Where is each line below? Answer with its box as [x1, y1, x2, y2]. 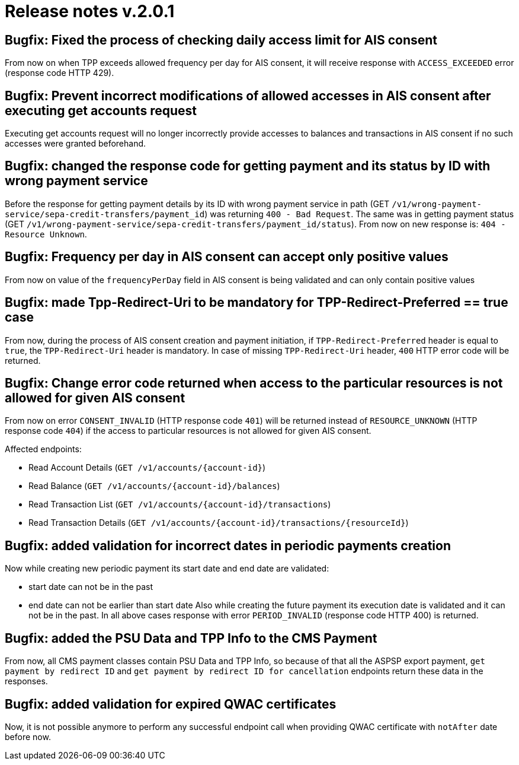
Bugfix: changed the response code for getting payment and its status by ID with [5, 158, 491, 174]
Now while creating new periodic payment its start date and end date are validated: [5, 563, 329, 574]
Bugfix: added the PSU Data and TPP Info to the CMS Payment [5, 630, 377, 646]
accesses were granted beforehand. [5, 138, 146, 149]
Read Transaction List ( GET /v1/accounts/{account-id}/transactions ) [28, 499, 331, 510]
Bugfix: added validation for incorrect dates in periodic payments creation [5, 538, 451, 553]
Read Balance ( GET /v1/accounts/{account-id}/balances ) [28, 481, 280, 491]
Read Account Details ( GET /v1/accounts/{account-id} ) [28, 462, 266, 473]
